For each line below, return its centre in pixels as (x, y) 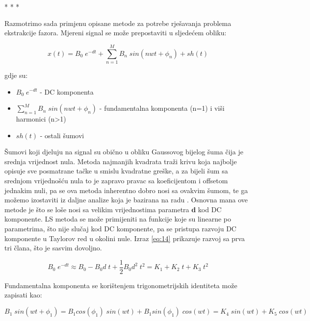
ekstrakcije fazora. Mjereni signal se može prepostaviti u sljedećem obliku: (116, 33)
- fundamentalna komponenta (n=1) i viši (162, 108)
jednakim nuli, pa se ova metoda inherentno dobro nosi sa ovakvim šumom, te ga (126, 190)
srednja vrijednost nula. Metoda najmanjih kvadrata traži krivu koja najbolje (121, 161)
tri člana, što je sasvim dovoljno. (53, 248)
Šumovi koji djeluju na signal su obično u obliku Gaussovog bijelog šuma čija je (124, 152)
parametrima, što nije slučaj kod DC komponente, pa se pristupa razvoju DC (120, 229)
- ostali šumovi (62, 135)
